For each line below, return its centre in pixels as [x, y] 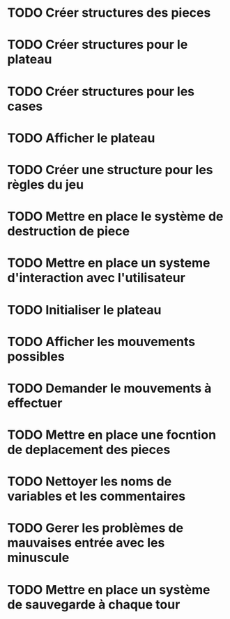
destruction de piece [69, 232]
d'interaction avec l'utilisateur [97, 278]
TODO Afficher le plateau [81, 138]
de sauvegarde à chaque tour [94, 604]
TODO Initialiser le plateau [84, 309]
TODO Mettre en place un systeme [109, 263]
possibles [36, 356]
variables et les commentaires [97, 496]
